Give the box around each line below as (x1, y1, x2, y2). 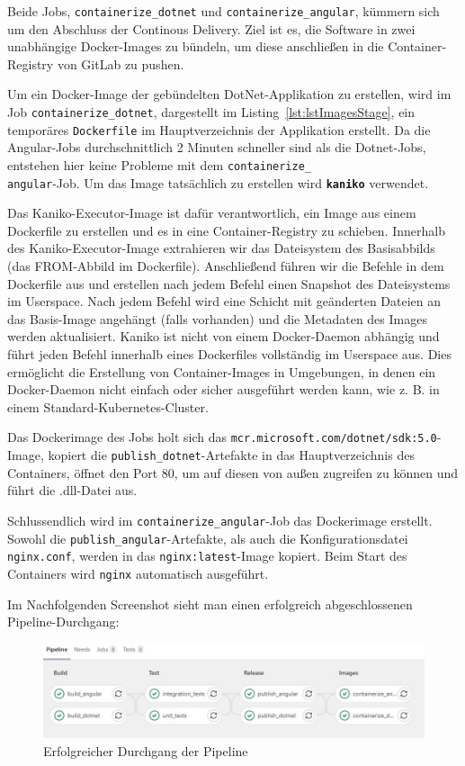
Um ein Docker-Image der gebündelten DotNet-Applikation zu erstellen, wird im (7, 85, 452, 104)
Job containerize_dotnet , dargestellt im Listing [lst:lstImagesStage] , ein (7, 103, 416, 122)
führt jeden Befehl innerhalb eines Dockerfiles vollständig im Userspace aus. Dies (7, 345, 452, 363)
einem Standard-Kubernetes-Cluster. (7, 397, 209, 416)
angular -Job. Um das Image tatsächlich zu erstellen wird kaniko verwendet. (7, 173, 429, 192)
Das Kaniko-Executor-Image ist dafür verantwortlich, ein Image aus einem (7, 203, 416, 222)
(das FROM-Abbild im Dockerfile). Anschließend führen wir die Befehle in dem (7, 257, 444, 275)
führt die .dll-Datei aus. (7, 481, 138, 500)
